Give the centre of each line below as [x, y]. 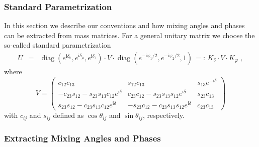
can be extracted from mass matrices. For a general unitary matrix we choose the [129, 35]
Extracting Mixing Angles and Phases [82, 138]
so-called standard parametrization [58, 45]
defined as [68, 115]
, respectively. [163, 115]
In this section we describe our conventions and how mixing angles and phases [124, 25]
